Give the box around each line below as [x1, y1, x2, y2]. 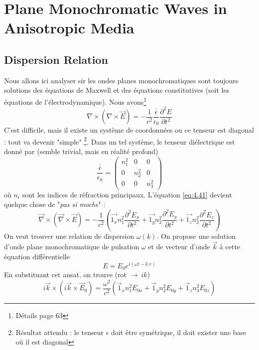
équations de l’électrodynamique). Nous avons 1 [4, 95, 147, 107]
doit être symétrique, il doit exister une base [111, 327, 247, 337]
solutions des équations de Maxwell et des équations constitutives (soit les [4, 85, 230, 95]
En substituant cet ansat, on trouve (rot [4, 269, 127, 280]
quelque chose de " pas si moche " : [4, 199, 106, 209]
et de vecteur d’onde [148, 241, 210, 252]
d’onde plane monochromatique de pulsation [4, 241, 139, 252]
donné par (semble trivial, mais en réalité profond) [4, 146, 158, 157]
